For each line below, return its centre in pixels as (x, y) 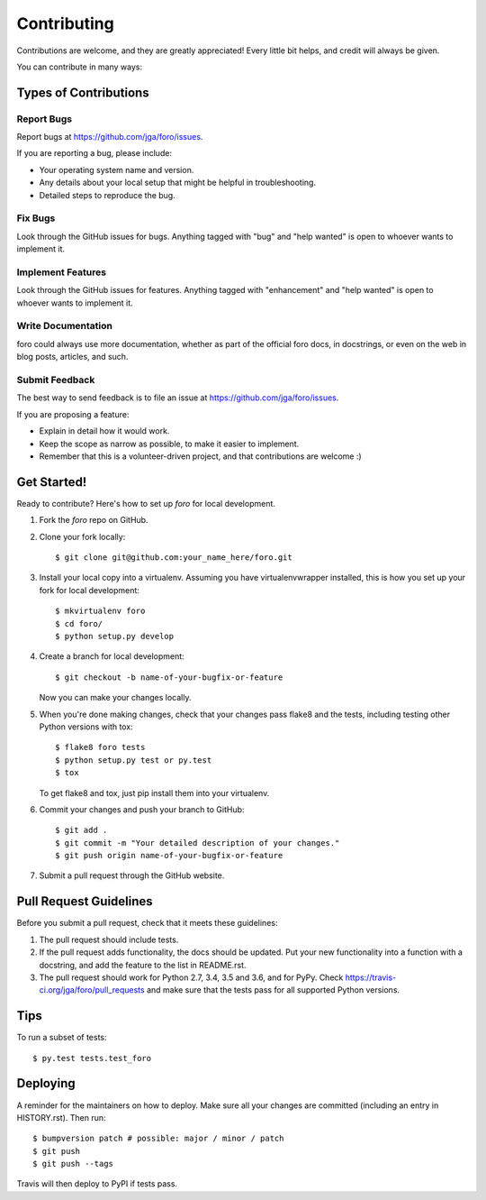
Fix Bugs (36, 218)
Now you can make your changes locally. (115, 698)
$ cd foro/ (79, 623)
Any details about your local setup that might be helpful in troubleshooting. (178, 183)
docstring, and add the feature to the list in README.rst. (143, 965)
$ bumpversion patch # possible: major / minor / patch (158, 1139)
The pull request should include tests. (109, 939)
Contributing (65, 23)
